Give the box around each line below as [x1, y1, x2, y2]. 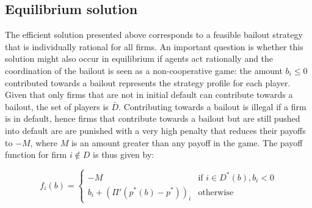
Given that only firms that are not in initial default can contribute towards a [5, 88, 293, 101]
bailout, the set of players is [5, 100, 109, 113]
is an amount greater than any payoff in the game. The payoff [71, 136, 303, 149]
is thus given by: [93, 148, 154, 161]
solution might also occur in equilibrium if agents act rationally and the [5, 52, 274, 65]
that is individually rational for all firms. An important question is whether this [5, 40, 303, 53]
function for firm [5, 148, 67, 161]
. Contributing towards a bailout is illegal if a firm [118, 100, 307, 113]
